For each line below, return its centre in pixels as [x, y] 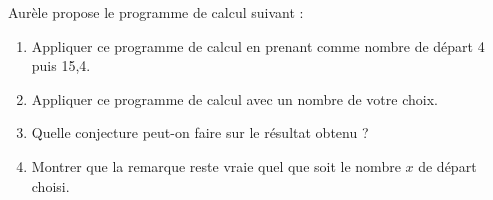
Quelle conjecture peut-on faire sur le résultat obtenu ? [200, 132]
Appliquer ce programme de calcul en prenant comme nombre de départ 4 [258, 45]
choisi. [50, 185]
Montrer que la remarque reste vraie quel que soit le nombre [216, 165]
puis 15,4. [61, 65]
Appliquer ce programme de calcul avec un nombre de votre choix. [234, 98]
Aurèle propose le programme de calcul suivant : [156, 12]
